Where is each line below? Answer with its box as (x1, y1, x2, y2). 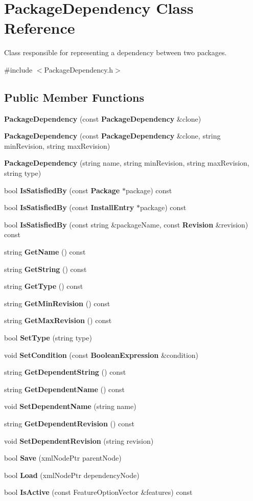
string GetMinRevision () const (4, 298, 110, 308)
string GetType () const (4, 281, 83, 291)
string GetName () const (4, 246, 86, 257)
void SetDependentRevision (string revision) (4, 435, 154, 446)
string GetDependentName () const (4, 383, 125, 394)
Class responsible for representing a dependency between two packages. (4, 47, 227, 58)
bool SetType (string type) (4, 332, 92, 343)
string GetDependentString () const (4, 367, 126, 377)
